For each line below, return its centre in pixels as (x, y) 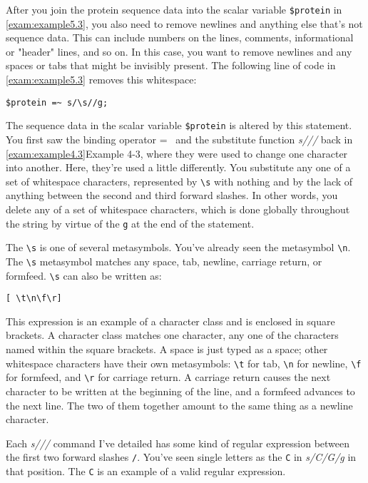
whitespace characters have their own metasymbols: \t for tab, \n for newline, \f (184, 363)
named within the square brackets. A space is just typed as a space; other (167, 349)
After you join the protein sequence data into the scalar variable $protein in (174, 9)
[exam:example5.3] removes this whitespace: (101, 80)
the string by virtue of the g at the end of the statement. (130, 223)
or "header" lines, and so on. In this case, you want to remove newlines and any (179, 51)
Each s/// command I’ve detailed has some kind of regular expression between (178, 443)
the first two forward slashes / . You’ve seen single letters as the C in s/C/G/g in (181, 457)
